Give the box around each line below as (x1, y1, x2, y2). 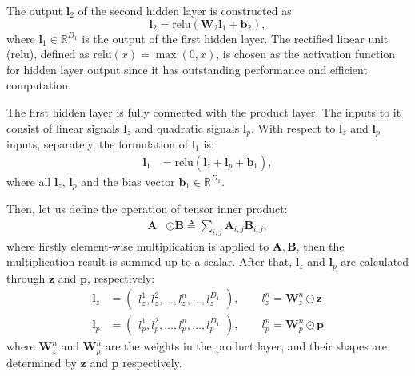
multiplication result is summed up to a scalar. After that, (6, 253, 293, 270)
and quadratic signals (134, 119, 240, 136)
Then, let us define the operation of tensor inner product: (6, 200, 288, 217)
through (6, 269, 46, 286)
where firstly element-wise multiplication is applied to (6, 237, 269, 254)
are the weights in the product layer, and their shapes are (105, 338, 388, 354)
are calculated (341, 253, 409, 270)
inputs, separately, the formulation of (6, 136, 188, 152)
